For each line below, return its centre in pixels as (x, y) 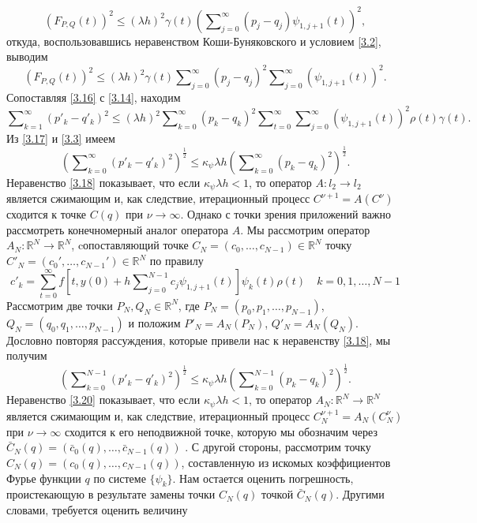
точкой (277, 494)
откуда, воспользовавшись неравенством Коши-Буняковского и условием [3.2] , (194, 41)
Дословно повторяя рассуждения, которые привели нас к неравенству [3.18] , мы (199, 340)
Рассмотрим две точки (60, 305)
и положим (154, 322)
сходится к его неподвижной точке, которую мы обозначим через (221, 431)
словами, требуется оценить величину (97, 509)
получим (27, 355)
